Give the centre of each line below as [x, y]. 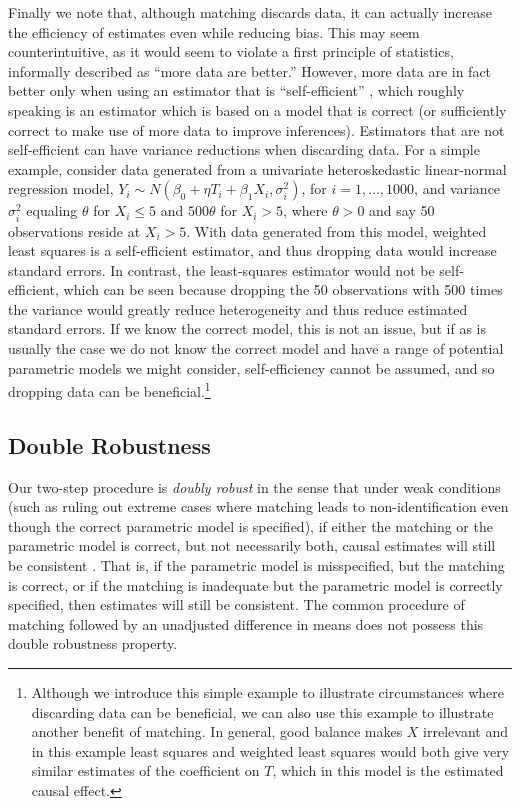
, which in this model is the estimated [388, 770]
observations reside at [74, 230]
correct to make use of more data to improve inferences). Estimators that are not [256, 129]
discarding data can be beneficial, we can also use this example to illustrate [262, 711]
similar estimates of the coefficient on [145, 770]
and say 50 [402, 210]
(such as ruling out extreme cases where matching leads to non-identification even [258, 506]
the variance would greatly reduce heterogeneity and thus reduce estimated [238, 308]
